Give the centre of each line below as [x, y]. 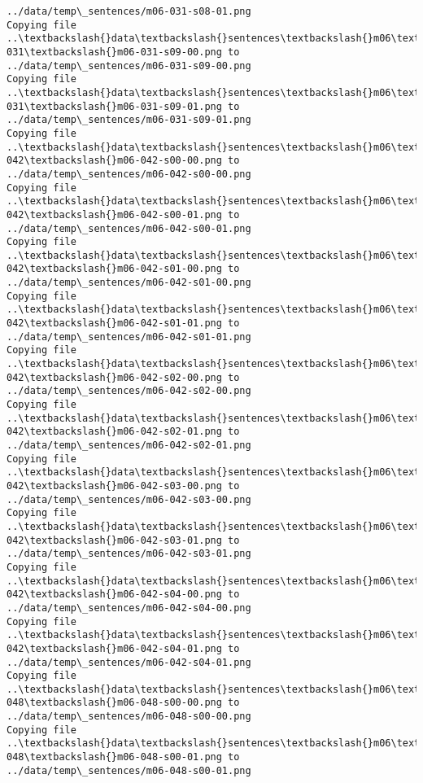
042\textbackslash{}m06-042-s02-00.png [114, 377]
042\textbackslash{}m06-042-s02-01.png [114, 432]
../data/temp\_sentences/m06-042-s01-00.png [129, 283]
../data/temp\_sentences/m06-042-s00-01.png [129, 228]
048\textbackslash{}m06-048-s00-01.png [114, 757]
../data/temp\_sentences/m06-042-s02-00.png [129, 391]
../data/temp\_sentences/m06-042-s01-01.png [129, 337]
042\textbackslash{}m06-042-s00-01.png [114, 214]
